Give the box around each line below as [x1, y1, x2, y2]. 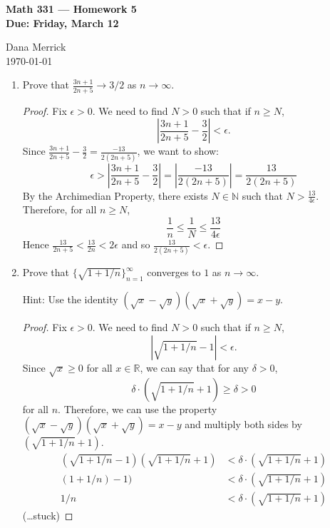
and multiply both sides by [185, 417, 302, 432]
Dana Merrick [6, 39, 66, 54]
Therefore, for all [22, 202, 97, 217]
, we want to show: [137, 143, 219, 158]
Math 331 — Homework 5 [6, 1, 137, 16]
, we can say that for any [140, 360, 249, 375]
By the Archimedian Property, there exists [22, 188, 208, 203]
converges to [147, 265, 201, 280]
